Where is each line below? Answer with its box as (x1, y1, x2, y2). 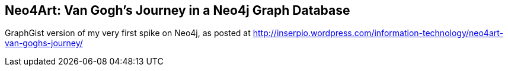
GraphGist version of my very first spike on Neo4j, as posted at (5, 28, 251, 38)
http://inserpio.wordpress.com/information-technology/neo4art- (253, 28, 503, 38)
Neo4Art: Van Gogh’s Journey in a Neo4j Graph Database (5, 3, 350, 18)
